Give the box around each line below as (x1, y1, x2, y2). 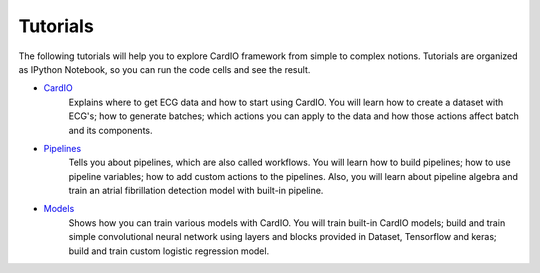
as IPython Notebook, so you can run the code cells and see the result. (18, 63, 311, 75)
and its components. (68, 124, 153, 136)
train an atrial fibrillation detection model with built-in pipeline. (68, 185, 324, 197)
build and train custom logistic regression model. (68, 245, 270, 257)
